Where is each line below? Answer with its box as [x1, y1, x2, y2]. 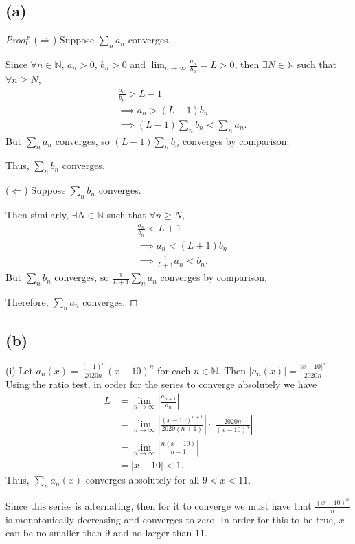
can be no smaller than [5, 525, 102, 540]
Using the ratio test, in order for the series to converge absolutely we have [5, 376, 317, 391]
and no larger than [113, 525, 192, 540]
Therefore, [5, 294, 49, 308]
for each [157, 363, 191, 377]
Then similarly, [5, 207, 69, 222]
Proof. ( [5, 32, 38, 47]
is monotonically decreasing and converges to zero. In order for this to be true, [5, 512, 336, 526]
